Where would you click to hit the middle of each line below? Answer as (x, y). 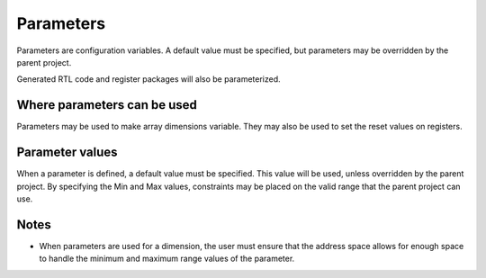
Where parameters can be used (107, 105)
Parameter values (67, 152)
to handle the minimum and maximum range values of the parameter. (167, 259)
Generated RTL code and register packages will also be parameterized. (148, 79)
